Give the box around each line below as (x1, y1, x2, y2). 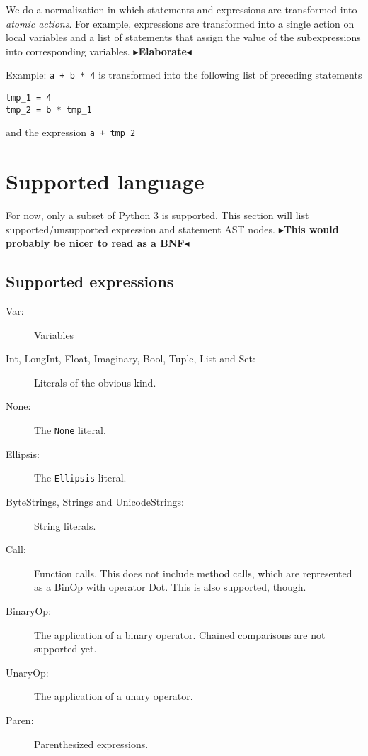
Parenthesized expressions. (34, 736, 149, 751)
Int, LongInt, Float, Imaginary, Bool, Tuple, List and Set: (6, 351, 255, 366)
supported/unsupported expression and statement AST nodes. (6, 221, 275, 236)
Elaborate (138, 43, 187, 58)
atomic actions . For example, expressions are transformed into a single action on (6, 16, 355, 30)
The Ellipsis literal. (34, 470, 127, 485)
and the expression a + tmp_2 (6, 125, 136, 140)
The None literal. (34, 423, 106, 438)
